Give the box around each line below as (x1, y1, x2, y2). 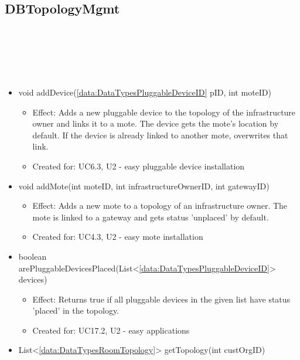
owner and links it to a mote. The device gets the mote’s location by (32, 117, 279, 130)
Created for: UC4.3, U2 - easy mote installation (32, 230, 203, 243)
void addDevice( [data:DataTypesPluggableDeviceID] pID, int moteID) (18, 86, 271, 98)
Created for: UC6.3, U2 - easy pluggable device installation (32, 159, 245, 172)
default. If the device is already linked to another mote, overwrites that (32, 128, 288, 141)
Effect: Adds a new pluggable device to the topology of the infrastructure (32, 106, 296, 118)
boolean (18, 250, 47, 262)
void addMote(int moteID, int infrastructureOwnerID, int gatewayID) (18, 179, 270, 192)
